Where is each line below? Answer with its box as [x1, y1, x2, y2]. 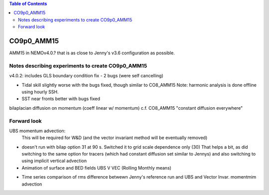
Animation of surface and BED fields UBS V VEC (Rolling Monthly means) [21, 165, 172, 171]
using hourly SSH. [21, 89, 59, 95]
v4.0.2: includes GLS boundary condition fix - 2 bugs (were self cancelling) [9, 73, 164, 79]
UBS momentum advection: [9, 128, 66, 134]
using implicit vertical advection [21, 158, 87, 164]
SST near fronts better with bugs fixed [21, 96, 101, 102]
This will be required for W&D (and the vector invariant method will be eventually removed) [21, 135, 208, 141]
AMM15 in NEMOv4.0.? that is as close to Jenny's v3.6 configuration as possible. [9, 50, 175, 56]
